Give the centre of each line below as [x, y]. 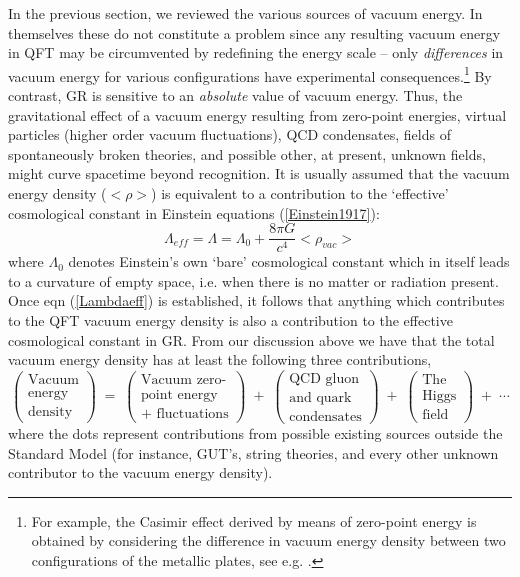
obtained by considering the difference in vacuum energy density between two [268, 540]
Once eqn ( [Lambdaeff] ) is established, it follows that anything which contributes [256, 300]
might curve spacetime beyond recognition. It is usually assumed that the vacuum [259, 173]
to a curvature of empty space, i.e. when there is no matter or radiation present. [253, 280]
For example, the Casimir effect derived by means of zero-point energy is [254, 520]
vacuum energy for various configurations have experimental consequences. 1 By [250, 74]
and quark [320, 397]
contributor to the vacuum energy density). [140, 472]
